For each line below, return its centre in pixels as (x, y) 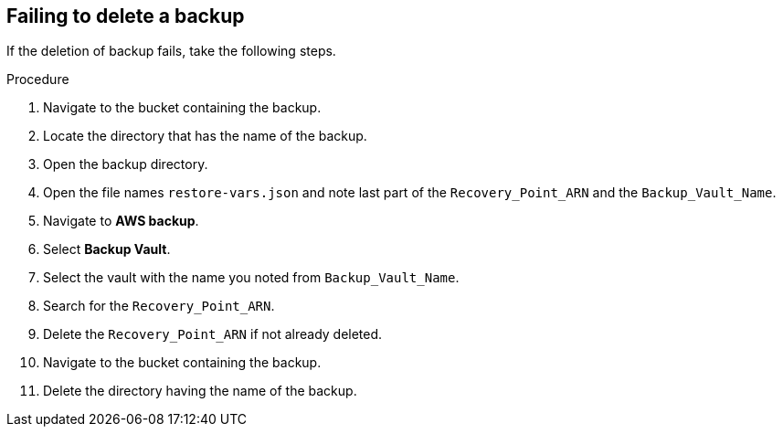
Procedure (38, 79)
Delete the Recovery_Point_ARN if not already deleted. (213, 334)
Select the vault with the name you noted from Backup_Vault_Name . (251, 278)
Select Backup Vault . (107, 249)
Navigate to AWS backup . (121, 221)
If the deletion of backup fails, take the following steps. (171, 51)
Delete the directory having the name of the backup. (200, 391)
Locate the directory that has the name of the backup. (205, 136)
